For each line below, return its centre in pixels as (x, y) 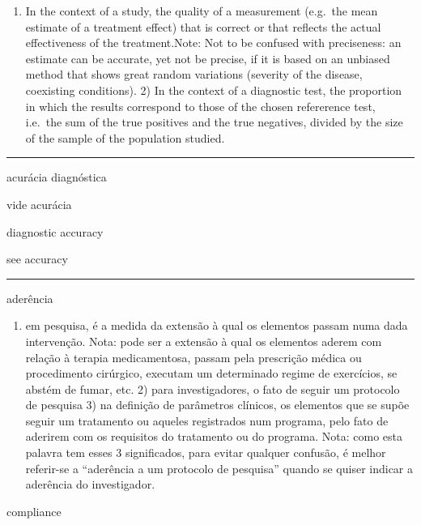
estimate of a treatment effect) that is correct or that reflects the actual (203, 26)
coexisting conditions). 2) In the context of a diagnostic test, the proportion (214, 90)
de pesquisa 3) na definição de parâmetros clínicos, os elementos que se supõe (217, 405)
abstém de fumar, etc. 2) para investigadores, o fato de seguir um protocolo (213, 388)
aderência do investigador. (90, 484)
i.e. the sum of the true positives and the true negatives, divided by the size (214, 122)
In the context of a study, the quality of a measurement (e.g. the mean (202, 11)
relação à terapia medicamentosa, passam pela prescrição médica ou (193, 357)
